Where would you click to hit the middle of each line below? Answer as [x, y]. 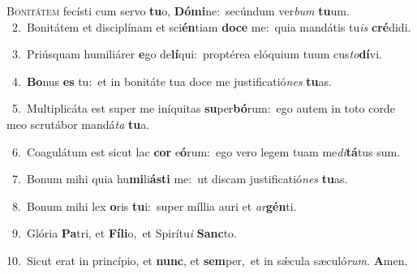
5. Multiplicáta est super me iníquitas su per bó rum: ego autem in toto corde [203, 108]
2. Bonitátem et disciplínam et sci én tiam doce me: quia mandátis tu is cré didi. [211, 26]
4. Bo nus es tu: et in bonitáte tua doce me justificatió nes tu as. [172, 81]
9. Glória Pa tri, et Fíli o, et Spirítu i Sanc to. [124, 233]
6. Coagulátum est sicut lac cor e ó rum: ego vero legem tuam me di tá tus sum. [206, 151]
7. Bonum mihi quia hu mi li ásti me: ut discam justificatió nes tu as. [180, 179]
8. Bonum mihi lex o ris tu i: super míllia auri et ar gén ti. [154, 205]
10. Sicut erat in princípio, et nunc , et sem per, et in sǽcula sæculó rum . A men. [207, 260]
